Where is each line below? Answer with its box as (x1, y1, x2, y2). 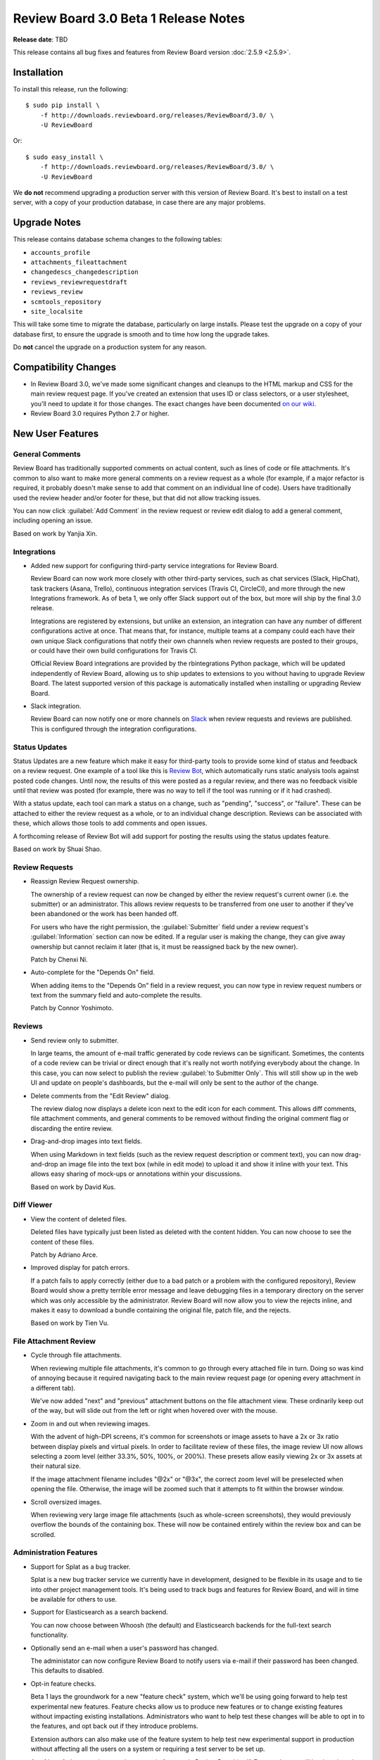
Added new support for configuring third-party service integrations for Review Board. (30, 561, 279, 570)
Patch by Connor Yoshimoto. (30, 1004, 114, 1012)
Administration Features (13, 1547, 98, 1557)
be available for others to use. (30, 1595, 118, 1604)
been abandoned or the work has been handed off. (30, 910, 179, 918)
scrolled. (30, 1530, 56, 1538)
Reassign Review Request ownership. (30, 877, 140, 886)
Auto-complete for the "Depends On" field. (30, 968, 155, 976)
